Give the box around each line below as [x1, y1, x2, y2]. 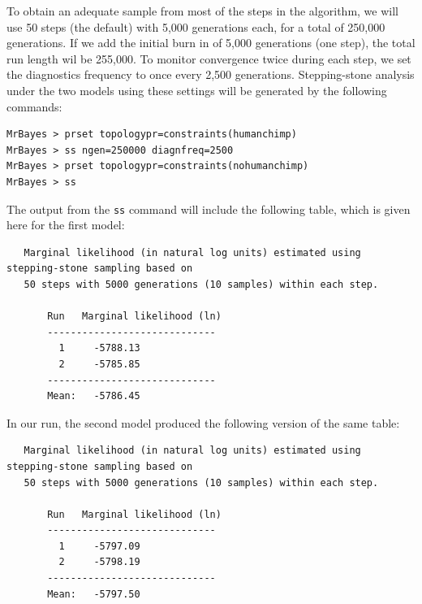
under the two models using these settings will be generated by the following [6, 81, 387, 98]
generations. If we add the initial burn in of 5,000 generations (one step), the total [6, 34, 416, 51]
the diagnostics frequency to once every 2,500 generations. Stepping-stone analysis [6, 66, 415, 83]
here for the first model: [6, 216, 125, 233]
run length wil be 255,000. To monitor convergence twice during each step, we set [6, 50, 411, 67]
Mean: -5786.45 [47, 390, 140, 402]
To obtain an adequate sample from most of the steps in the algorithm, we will [6, 2, 398, 19]
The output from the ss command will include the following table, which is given [6, 200, 411, 217]
